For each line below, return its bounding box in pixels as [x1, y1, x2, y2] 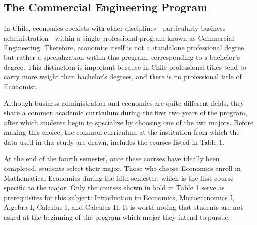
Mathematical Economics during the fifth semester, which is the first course [4, 172, 234, 183]
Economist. [4, 81, 38, 91]
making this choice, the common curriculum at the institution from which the [4, 127, 240, 137]
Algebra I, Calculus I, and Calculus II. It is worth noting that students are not [4, 202, 243, 212]
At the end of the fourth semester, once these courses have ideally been [4, 153, 220, 164]
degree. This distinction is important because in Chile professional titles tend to [4, 61, 247, 72]
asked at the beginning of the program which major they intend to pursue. [4, 211, 230, 222]
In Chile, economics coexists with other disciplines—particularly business [4, 23, 226, 33]
